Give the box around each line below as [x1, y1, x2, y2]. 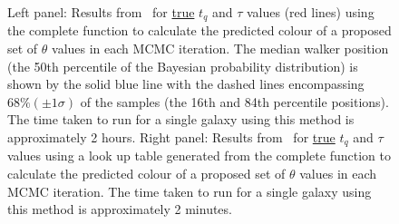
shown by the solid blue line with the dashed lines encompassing [7, 74, 365, 93]
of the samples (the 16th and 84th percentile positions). [80, 92, 389, 111]
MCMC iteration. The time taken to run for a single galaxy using [7, 181, 372, 200]
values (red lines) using [246, 3, 375, 21]
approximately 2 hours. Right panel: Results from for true [7, 128, 336, 147]
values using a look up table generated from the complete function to [7, 146, 391, 165]
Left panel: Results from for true [7, 3, 195, 21]
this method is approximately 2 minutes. [7, 200, 232, 219]
